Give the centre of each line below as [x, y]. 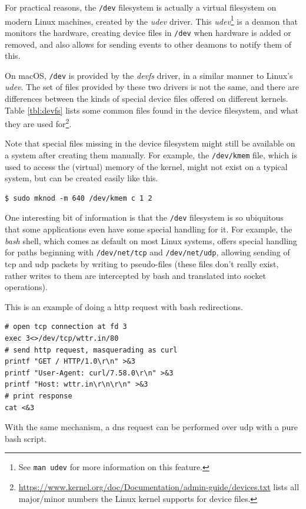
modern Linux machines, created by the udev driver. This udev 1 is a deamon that [151, 20]
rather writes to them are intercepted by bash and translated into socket [135, 275]
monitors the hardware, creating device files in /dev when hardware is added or [148, 32]
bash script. [26, 438]
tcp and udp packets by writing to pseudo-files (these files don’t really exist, [142, 263]
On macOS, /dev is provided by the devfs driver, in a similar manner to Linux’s [149, 75]
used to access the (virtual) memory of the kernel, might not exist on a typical [146, 166]
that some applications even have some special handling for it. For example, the [149, 229]
